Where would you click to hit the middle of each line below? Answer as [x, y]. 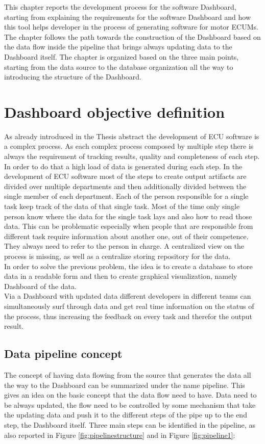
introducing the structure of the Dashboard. [73, 77]
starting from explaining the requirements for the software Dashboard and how [128, 17]
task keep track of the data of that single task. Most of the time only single [122, 206]
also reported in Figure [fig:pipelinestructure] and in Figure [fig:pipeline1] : [120, 435]
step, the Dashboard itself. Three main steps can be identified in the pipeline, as [130, 424]
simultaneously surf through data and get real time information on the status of [129, 306]
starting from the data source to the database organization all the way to [119, 67]
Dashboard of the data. [40, 286]
